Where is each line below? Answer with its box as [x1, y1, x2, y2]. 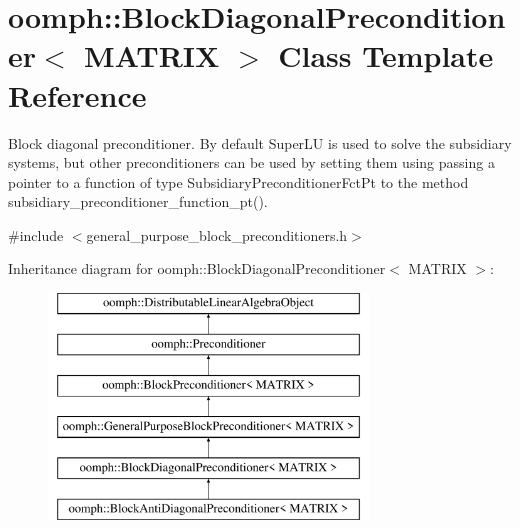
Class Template [278, 35, 494, 76]
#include [8, 224, 64, 245]
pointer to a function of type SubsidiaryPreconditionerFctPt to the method [8, 171, 469, 192]
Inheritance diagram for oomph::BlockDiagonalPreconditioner [8, 258, 386, 279]
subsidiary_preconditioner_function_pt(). [8, 191, 268, 212]
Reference [8, 74, 147, 115]
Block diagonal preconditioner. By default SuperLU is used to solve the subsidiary [8, 132, 512, 153]
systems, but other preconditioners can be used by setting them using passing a [8, 152, 495, 173]
